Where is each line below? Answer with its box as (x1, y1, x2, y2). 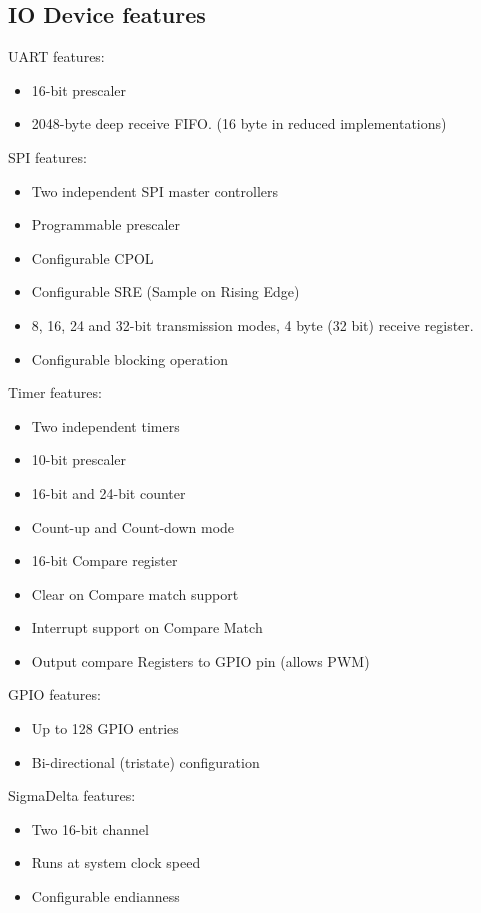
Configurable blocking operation (31, 348, 228, 369)
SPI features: (8, 146, 87, 167)
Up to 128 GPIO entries (31, 718, 179, 739)
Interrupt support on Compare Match (31, 617, 263, 638)
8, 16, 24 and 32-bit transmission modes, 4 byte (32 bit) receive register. (31, 314, 474, 335)
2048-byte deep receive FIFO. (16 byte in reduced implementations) (31, 113, 447, 134)
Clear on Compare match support (31, 583, 239, 604)
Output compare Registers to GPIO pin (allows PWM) (31, 650, 370, 671)
